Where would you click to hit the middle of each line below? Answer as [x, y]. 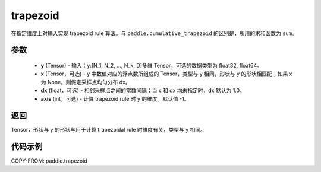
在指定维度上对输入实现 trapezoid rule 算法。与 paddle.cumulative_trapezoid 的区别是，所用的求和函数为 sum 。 [154, 33]
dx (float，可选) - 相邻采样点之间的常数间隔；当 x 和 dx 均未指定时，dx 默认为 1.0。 [143, 90]
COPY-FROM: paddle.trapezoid [49, 161]
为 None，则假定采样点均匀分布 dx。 [86, 82]
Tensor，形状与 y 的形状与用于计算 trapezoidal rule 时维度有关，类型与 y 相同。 [108, 130]
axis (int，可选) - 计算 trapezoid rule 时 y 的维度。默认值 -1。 [115, 98]
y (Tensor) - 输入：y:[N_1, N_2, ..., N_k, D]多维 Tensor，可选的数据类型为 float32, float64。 [152, 65]
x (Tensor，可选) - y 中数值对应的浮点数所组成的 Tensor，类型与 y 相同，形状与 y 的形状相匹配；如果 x [166, 74]
